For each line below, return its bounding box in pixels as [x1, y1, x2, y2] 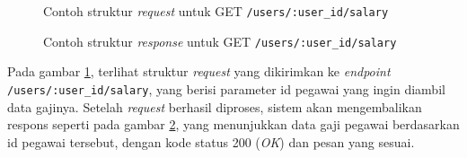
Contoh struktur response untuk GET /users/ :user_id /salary [43, 31, 397, 50]
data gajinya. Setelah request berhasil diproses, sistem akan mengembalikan [7, 97, 422, 116]
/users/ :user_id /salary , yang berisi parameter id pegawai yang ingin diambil [7, 79, 445, 98]
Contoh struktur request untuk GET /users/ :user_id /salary [43, 2, 389, 20]
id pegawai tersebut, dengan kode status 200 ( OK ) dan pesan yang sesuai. [7, 132, 415, 151]
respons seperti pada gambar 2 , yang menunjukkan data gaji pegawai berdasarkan [7, 115, 460, 134]
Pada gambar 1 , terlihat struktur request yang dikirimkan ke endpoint [7, 62, 391, 81]
